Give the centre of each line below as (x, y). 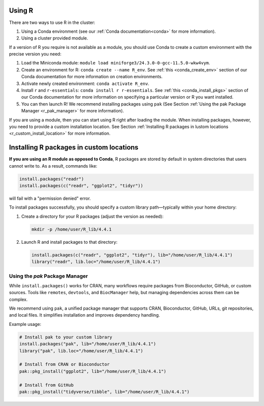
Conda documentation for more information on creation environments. (92, 77)
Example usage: (25, 324)
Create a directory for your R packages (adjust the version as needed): (92, 216)
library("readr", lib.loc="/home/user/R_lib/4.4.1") (96, 262)
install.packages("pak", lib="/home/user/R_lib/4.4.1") (88, 344)
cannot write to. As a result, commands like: (53, 166)
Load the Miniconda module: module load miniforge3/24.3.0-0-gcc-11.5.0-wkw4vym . (116, 63)
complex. (18, 299)
